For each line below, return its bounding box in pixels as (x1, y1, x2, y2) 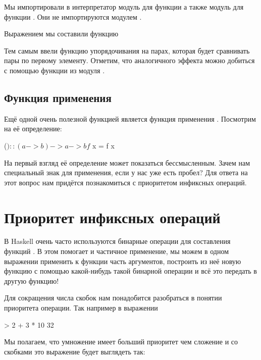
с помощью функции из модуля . (4, 65, 105, 75)
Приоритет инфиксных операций (4, 207, 221, 227)
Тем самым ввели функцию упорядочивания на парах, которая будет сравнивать (4, 45, 250, 56)
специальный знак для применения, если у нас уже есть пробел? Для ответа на (4, 167, 248, 178)
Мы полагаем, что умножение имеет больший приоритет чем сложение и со (4, 336, 238, 347)
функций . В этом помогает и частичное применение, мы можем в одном (4, 246, 229, 256)
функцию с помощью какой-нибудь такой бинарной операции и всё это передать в (4, 266, 257, 276)
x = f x (92, 140, 115, 150)
